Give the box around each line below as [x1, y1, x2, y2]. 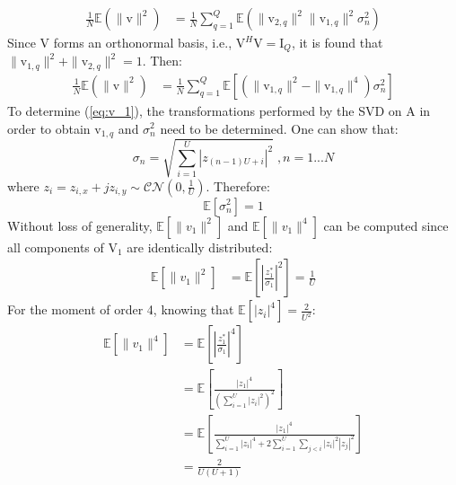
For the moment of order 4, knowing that [7, 300, 234, 319]
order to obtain [7, 119, 91, 137]
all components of [7, 237, 104, 256]
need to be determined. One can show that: [160, 119, 399, 137]
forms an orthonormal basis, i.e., [53, 33, 232, 52]
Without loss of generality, [7, 216, 153, 234]
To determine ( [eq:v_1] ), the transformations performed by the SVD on [7, 101, 402, 119]
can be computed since [323, 216, 449, 234]
